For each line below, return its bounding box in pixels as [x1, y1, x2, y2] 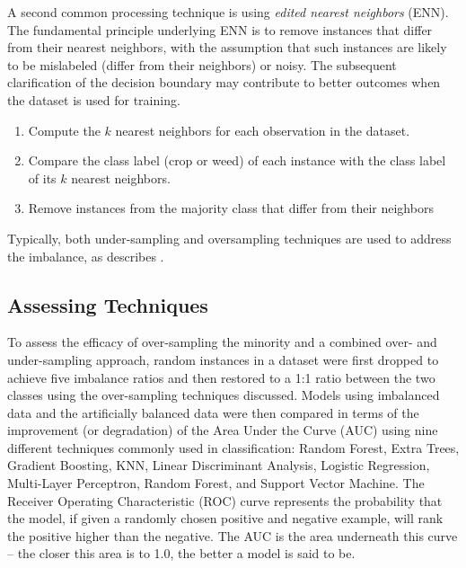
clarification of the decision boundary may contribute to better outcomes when [7, 73, 441, 92]
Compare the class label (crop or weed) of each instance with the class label [28, 151, 446, 170]
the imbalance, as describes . [7, 246, 164, 265]
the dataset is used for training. [7, 90, 180, 109]
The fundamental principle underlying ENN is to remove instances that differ [7, 20, 433, 39]
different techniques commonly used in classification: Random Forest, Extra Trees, [7, 438, 460, 457]
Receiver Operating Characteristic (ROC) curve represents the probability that [7, 491, 443, 510]
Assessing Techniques [7, 290, 208, 318]
